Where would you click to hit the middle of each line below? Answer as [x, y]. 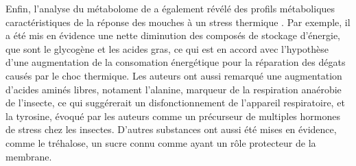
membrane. [29, 156]
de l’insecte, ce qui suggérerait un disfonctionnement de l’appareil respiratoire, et [175, 103]
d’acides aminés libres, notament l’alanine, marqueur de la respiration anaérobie [174, 89]
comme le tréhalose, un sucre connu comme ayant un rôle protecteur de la [161, 142]
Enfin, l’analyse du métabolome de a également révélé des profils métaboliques [170, 8]
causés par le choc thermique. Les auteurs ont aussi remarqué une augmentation [174, 75]
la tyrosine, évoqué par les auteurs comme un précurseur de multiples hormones [173, 116]
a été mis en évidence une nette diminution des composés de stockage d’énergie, [173, 35]
